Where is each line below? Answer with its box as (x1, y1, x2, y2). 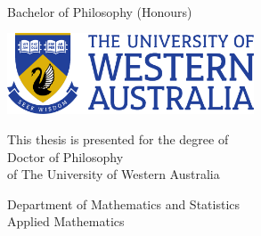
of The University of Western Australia (7, 165, 220, 183)
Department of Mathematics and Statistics (7, 194, 241, 213)
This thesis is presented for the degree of (7, 129, 229, 148)
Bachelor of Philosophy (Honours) (7, 2, 192, 20)
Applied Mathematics (7, 212, 125, 231)
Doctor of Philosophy (7, 147, 124, 166)
